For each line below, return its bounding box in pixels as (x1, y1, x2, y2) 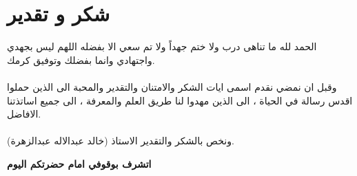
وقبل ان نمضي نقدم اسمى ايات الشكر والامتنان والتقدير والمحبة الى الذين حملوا (7, 79, 337, 93)
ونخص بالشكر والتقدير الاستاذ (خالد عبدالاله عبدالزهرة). (7, 133, 234, 148)
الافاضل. (7, 107, 41, 121)
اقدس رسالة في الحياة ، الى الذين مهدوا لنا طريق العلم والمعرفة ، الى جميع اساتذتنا (7, 93, 353, 107)
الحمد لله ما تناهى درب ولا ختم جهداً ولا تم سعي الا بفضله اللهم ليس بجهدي (7, 39, 317, 54)
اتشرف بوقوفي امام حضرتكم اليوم (7, 156, 152, 170)
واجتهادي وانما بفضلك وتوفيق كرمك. (7, 52, 155, 67)
